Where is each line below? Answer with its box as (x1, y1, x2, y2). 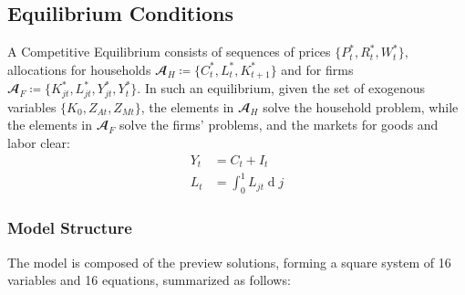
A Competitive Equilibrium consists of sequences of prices (7, 42, 331, 61)
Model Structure (7, 216, 132, 239)
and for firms (281, 59, 354, 79)
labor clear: (7, 132, 70, 152)
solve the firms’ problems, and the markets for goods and (119, 115, 439, 134)
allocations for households (7, 59, 151, 79)
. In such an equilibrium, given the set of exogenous (137, 79, 426, 98)
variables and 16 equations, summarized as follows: (7, 270, 291, 290)
